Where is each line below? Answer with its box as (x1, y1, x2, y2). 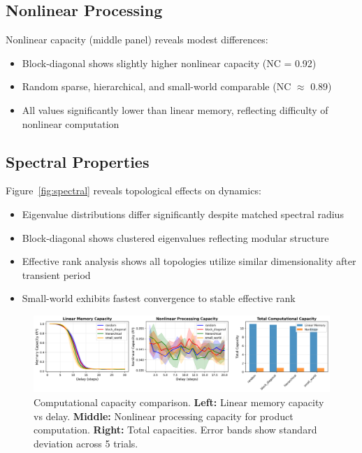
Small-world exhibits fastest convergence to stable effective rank (22, 291, 296, 305)
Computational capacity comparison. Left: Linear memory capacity (34, 395, 324, 410)
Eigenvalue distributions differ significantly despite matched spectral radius (22, 206, 344, 221)
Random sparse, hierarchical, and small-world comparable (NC (22, 79, 291, 94)
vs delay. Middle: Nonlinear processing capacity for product (34, 408, 294, 423)
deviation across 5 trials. (34, 436, 138, 450)
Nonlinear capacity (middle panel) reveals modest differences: (6, 32, 268, 47)
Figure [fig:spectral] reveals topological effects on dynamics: (6, 183, 261, 198)
